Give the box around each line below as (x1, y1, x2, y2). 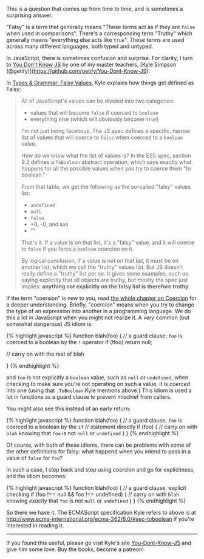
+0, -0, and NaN (30, 221, 69, 228)
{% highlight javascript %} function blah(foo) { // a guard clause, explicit (6, 484, 186, 491)
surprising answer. (6, 12, 53, 19)
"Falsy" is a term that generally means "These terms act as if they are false (6, 24, 195, 30)
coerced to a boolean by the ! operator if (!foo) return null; (6, 339, 153, 345)
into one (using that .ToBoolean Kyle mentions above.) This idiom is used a (6, 387, 192, 394)
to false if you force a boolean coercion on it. (21, 245, 134, 252)
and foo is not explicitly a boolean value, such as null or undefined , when (6, 374, 189, 381)
